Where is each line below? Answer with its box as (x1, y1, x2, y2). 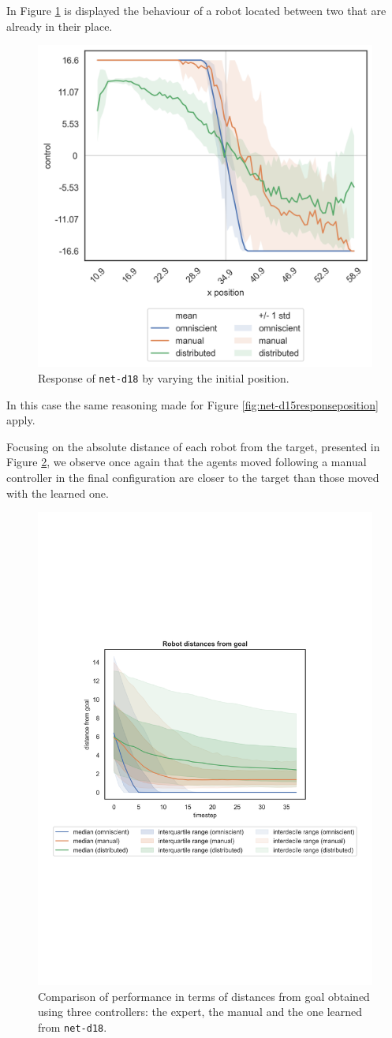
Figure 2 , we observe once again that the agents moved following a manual (6, 454, 367, 470)
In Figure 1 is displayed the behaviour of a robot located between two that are (6, 2, 386, 18)
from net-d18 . (38, 1018, 107, 1035)
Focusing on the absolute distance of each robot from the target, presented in (6, 438, 380, 454)
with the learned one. (6, 484, 109, 501)
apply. (6, 412, 35, 428)
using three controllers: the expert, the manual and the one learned (38, 1003, 363, 1020)
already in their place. (6, 17, 113, 34)
